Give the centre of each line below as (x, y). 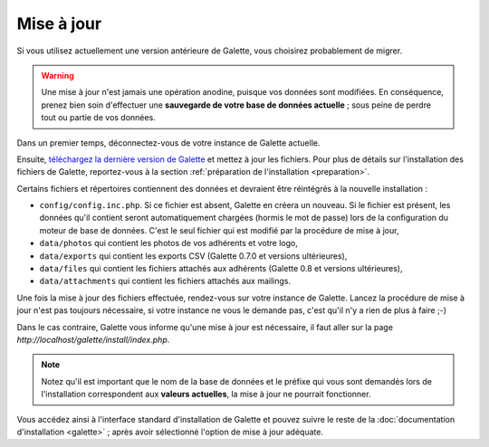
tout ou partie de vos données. (98, 118)
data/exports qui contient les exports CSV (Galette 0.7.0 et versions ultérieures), (193, 256)
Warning (58, 75)
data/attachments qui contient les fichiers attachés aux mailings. (165, 281)
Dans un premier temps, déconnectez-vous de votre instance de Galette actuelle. (168, 143)
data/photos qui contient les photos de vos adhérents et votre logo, (169, 243)
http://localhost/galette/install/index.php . (93, 339)
